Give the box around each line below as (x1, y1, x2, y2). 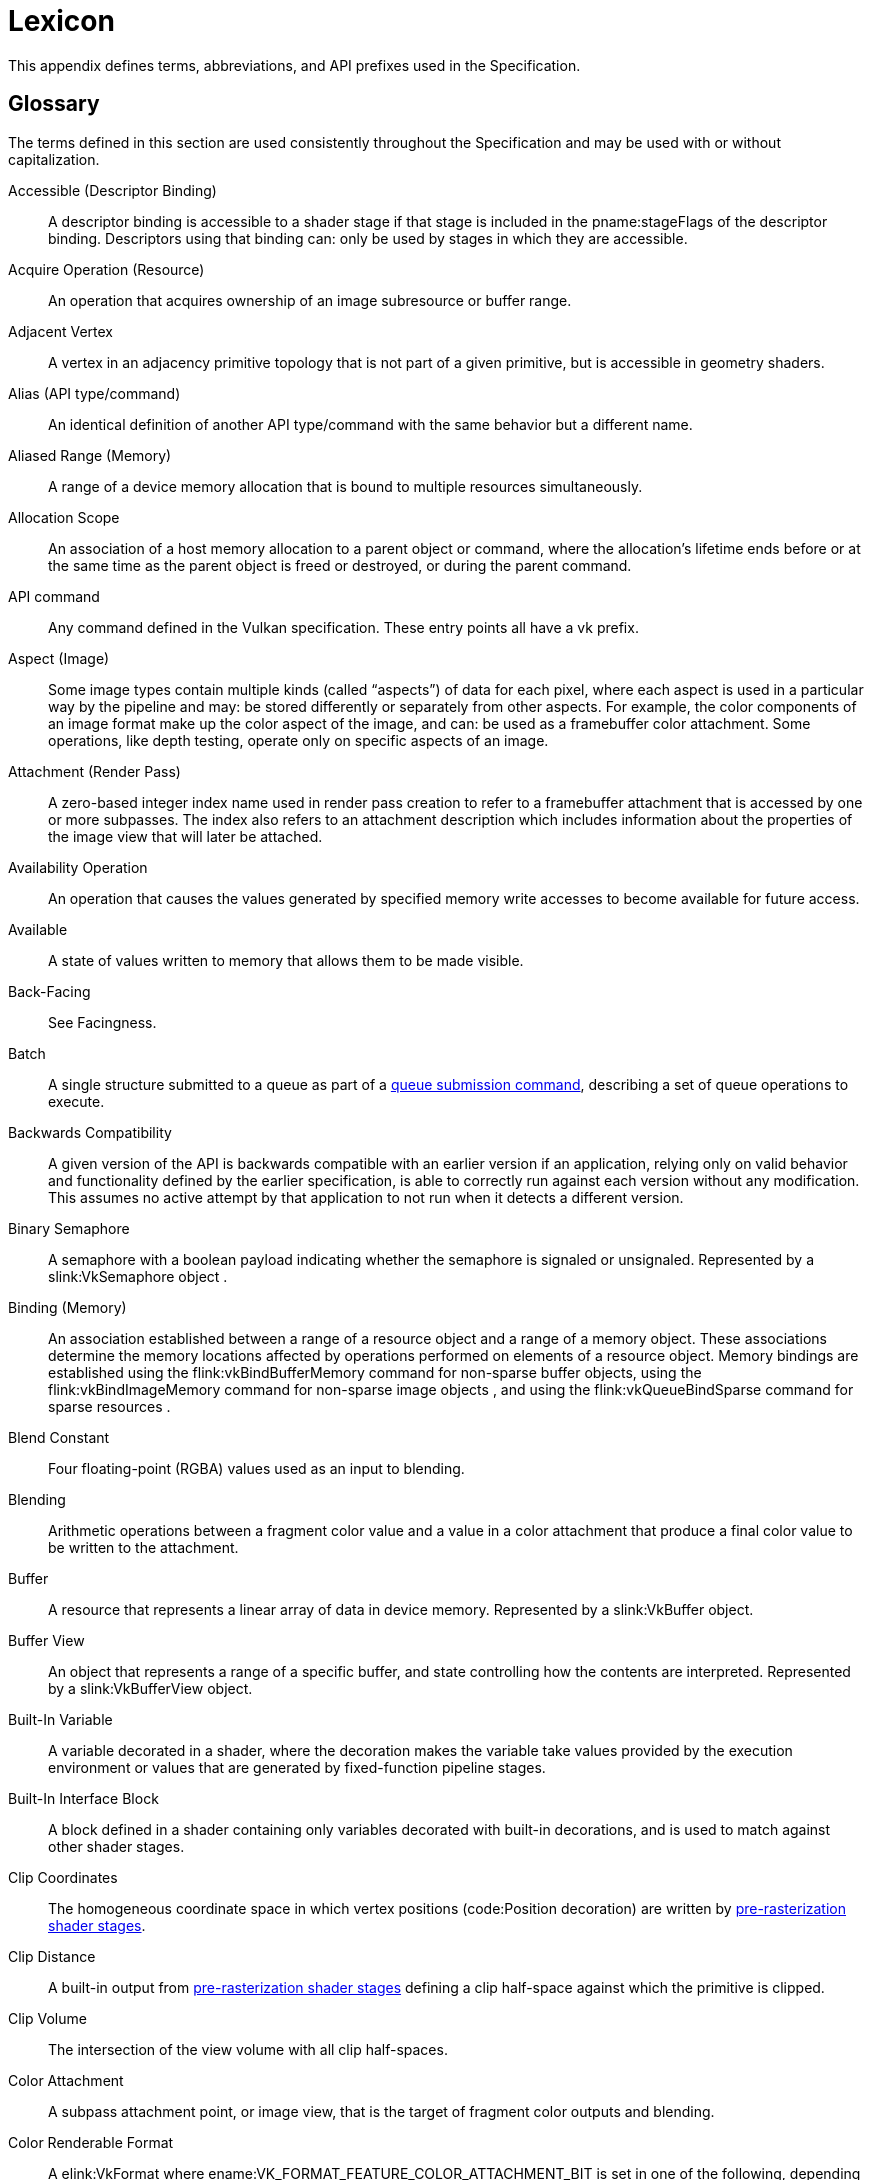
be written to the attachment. (48, 1538, 239, 1556)
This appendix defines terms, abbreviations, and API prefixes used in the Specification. (8, 56, 581, 74)
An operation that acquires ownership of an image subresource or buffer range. (48, 291, 572, 309)
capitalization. (8, 150, 100, 168)
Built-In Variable (8, 1710, 113, 1728)
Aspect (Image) (8, 649, 110, 667)
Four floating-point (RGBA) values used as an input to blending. (48, 1459, 465, 1477)
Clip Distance (8, 1947, 96, 1965)
